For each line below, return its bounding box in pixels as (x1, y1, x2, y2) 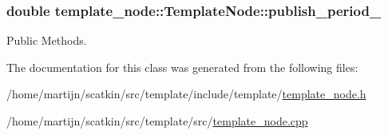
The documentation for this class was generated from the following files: (6, 58, 358, 75)
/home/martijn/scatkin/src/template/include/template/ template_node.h (6, 85, 366, 102)
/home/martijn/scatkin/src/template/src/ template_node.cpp (6, 113, 308, 129)
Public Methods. (6, 32, 87, 49)
